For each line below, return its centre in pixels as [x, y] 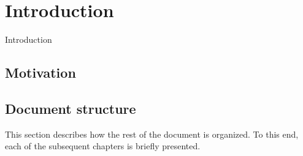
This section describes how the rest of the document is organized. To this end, [152, 134]
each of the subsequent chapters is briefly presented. [103, 146]
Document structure [71, 108]
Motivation [40, 72]
